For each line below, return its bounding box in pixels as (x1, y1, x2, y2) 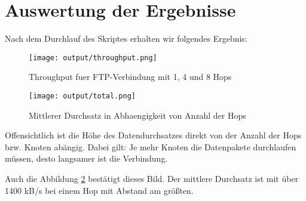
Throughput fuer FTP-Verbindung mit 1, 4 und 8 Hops (29, 70, 232, 83)
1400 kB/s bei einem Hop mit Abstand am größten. (5, 184, 194, 196)
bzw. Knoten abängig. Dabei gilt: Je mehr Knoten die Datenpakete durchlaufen (5, 140, 296, 153)
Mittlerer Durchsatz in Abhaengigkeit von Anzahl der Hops (29, 109, 246, 121)
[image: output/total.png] (29, 91, 136, 100)
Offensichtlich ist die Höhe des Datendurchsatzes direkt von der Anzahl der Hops (5, 129, 302, 141)
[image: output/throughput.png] (29, 53, 157, 62)
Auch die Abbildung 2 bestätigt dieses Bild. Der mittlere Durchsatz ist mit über (5, 172, 299, 184)
